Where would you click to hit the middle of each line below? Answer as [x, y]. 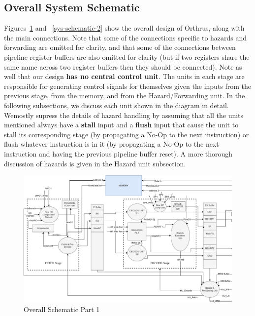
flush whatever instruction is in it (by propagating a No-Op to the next [112, 144]
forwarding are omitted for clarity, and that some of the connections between [120, 47]
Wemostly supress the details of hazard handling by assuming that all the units [124, 115]
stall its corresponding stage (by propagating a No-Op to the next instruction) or [127, 134]
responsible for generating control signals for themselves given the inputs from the [128, 86]
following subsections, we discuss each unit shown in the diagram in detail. [116, 105]
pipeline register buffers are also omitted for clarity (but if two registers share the [127, 57]
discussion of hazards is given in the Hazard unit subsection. [95, 163]
